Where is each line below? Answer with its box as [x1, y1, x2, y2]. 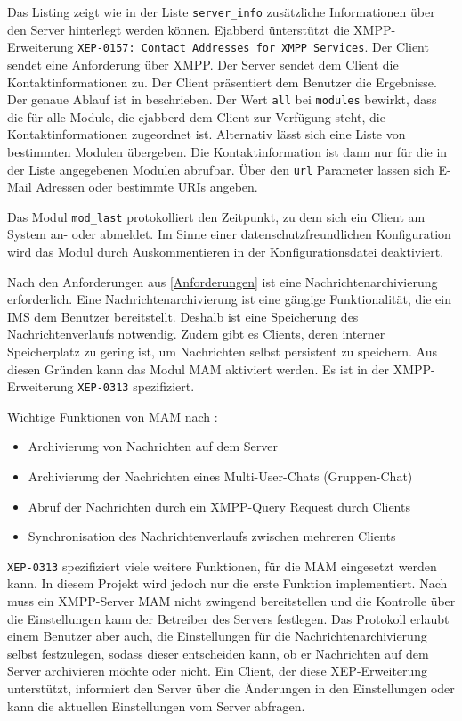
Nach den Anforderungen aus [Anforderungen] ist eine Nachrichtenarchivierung [7, 272, 438, 291]
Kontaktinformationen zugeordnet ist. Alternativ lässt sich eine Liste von [7, 125, 406, 143]
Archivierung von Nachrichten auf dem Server [28, 437, 279, 455]
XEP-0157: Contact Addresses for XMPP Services [77, 42, 365, 55]
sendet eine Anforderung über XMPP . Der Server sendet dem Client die [7, 54, 399, 73]
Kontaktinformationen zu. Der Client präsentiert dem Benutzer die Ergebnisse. [7, 72, 437, 91]
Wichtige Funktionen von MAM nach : [7, 406, 218, 425]
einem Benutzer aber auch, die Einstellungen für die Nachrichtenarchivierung [7, 627, 427, 645]
